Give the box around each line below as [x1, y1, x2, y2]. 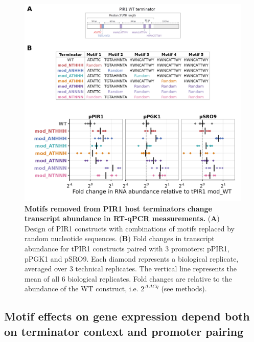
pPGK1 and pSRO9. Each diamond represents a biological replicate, [25, 253, 239, 264]
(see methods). [161, 283, 207, 294]
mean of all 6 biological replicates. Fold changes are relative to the [25, 273, 232, 284]
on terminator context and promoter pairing [4, 323, 244, 339]
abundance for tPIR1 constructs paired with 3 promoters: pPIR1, [25, 243, 229, 254]
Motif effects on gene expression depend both [4, 308, 250, 324]
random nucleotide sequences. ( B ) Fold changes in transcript [25, 233, 215, 244]
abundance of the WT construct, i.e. [25, 283, 138, 294]
